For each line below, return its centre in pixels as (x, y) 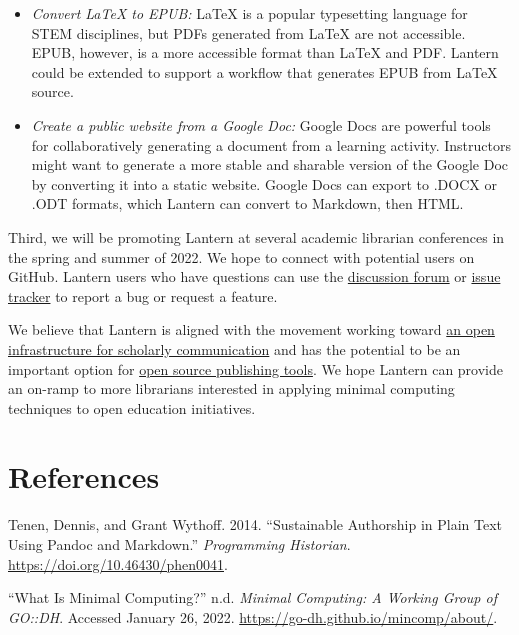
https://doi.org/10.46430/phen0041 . (118, 563)
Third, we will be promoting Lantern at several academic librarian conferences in (256, 236)
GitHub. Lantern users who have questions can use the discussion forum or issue (254, 276)
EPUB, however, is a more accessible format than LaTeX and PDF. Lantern (265, 52)
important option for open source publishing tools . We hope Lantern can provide (255, 368)
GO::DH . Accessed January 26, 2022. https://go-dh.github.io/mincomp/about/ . (253, 616)
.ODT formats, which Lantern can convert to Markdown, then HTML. (247, 203)
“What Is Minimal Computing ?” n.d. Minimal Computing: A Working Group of (252, 597)
